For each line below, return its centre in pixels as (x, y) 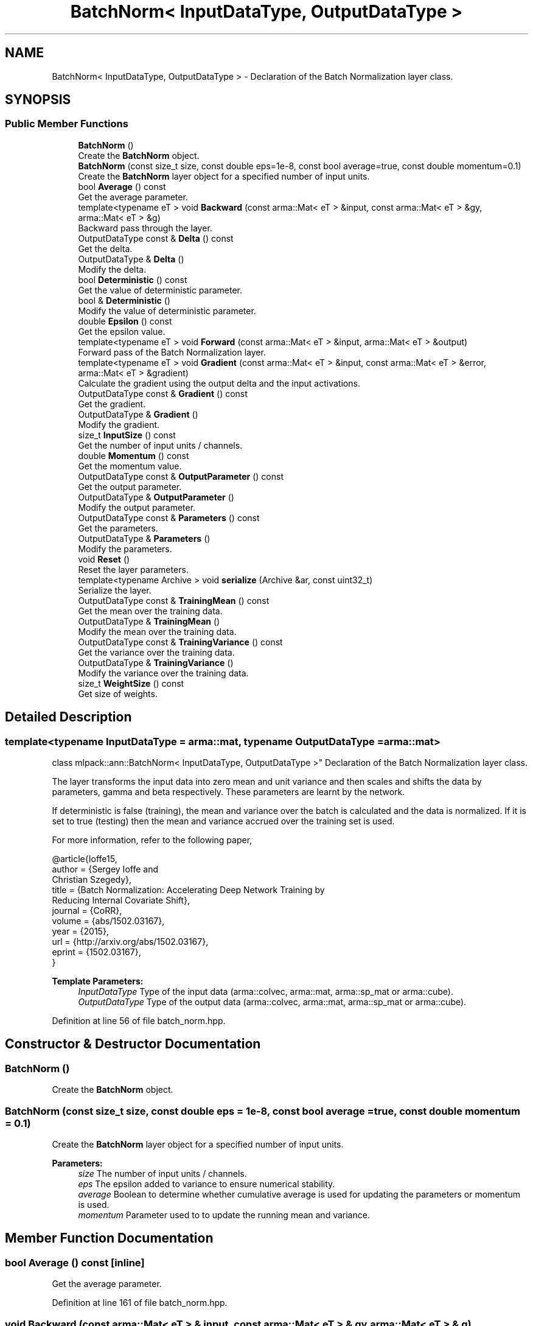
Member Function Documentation (109, 1238)
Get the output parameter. (130, 486)
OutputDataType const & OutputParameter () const (181, 476)
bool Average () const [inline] (75, 1262)
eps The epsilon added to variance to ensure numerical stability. (207, 1184)
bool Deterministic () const (133, 279)
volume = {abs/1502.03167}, (108, 921)
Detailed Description (68, 717)
